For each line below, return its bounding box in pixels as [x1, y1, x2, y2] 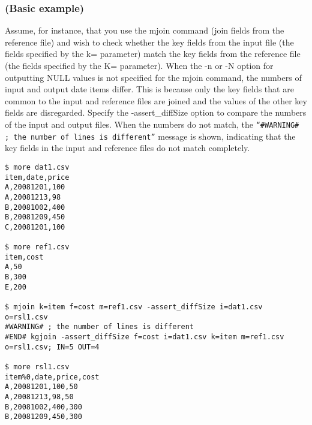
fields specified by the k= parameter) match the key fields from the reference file [5, 47, 301, 60]
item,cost [5, 252, 44, 261]
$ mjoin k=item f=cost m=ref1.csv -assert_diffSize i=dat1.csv [5, 303, 263, 312]
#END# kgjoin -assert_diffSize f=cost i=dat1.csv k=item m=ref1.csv [5, 333, 284, 342]
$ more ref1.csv [5, 243, 70, 252]
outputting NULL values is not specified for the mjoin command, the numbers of [5, 71, 302, 83]
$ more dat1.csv [5, 162, 70, 171]
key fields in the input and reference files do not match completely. [5, 141, 250, 154]
